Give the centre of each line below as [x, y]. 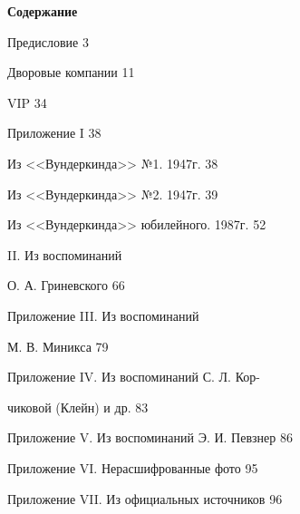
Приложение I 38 [54, 133]
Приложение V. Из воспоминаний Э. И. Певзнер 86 [150, 437]
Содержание [43, 11]
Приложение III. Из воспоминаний [103, 315]
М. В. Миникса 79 [58, 346]
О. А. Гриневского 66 [66, 285]
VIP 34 [27, 102]
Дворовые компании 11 [71, 72]
